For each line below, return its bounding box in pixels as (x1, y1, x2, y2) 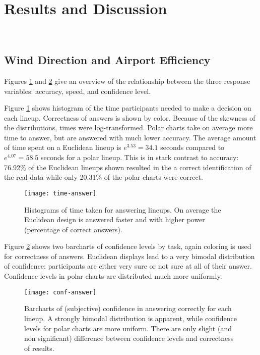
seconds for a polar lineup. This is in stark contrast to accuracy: (40, 152, 239, 163)
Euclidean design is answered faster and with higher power (24, 214, 205, 225)
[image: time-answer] (24, 189, 97, 197)
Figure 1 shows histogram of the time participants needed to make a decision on (4, 103, 251, 113)
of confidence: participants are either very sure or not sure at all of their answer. (4, 261, 252, 271)
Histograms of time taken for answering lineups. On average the (24, 204, 221, 215)
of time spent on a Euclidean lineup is (4, 142, 121, 153)
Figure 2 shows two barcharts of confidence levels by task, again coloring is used (4, 241, 251, 251)
